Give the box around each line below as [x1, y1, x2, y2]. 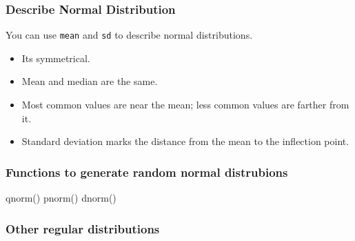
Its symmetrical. [21, 50, 90, 65]
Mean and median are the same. [21, 74, 158, 88]
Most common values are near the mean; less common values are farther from [21, 97, 349, 112]
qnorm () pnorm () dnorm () [6, 191, 116, 205]
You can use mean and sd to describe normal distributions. [6, 28, 253, 42]
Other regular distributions [6, 220, 160, 237]
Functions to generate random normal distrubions [6, 163, 288, 180]
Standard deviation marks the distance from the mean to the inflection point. [21, 134, 349, 148]
